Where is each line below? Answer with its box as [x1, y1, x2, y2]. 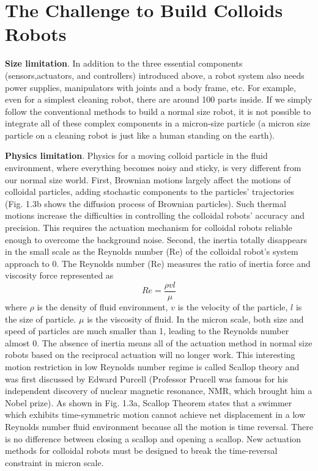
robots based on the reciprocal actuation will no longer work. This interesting [5, 348, 295, 361]
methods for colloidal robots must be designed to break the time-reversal [5, 444, 278, 457]
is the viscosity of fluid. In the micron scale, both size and [87, 312, 304, 325]
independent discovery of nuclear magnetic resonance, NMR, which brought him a [5, 384, 312, 397]
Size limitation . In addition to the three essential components [5, 57, 243, 70]
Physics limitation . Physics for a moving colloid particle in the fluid [5, 149, 268, 162]
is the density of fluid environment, [37, 301, 168, 313]
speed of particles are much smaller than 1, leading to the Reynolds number [5, 324, 289, 337]
